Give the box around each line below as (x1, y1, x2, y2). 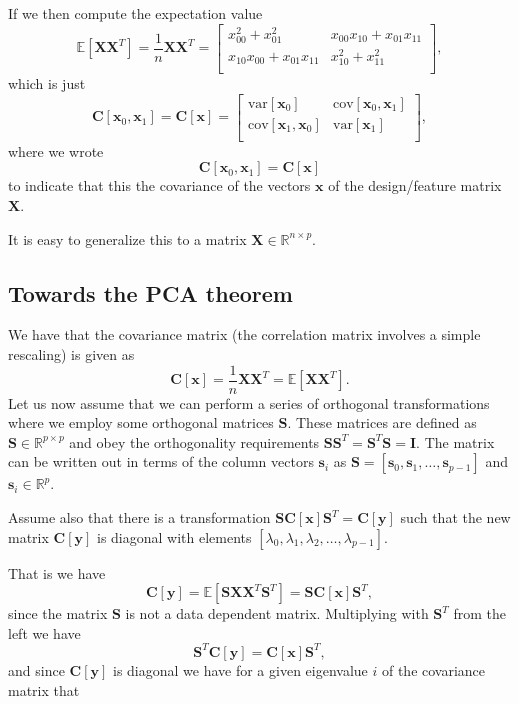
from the (453, 603, 507, 624)
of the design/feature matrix (328, 175, 502, 196)
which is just (8, 73, 86, 94)
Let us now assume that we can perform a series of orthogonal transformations (8, 392, 490, 413)
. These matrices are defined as (287, 412, 477, 433)
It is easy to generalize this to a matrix (8, 228, 247, 249)
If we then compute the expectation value (8, 3, 263, 23)
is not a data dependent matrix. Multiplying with (125, 603, 429, 624)
